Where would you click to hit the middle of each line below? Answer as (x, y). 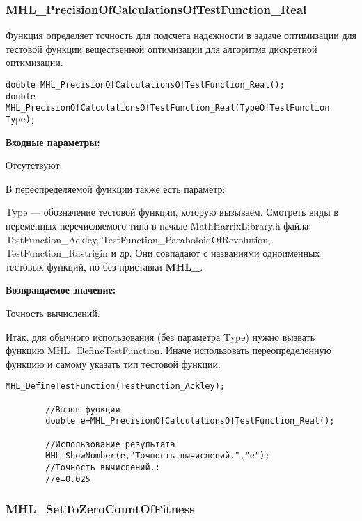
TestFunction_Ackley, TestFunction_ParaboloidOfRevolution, (138, 239)
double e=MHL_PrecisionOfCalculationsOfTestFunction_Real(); (190, 421)
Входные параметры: (53, 142)
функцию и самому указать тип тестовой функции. (113, 363)
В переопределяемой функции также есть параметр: (116, 188)
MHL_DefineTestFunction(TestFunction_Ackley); (115, 386)
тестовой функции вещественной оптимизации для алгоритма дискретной (162, 48)
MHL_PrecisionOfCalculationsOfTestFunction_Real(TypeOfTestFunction (168, 108)
